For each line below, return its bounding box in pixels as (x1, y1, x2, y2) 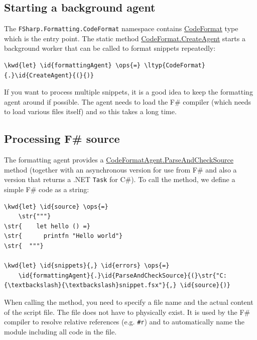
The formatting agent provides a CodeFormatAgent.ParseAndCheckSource (4, 154, 233, 165)
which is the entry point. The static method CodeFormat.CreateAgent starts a (4, 33, 245, 43)
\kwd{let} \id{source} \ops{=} (4, 203, 108, 210)
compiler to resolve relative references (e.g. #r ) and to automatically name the (4, 316, 244, 327)
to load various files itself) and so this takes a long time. (4, 106, 177, 117)
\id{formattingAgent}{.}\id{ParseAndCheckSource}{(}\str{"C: (18, 272, 227, 279)
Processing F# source (4, 131, 120, 146)
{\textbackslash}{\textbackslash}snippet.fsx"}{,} (4, 282, 177, 289)
